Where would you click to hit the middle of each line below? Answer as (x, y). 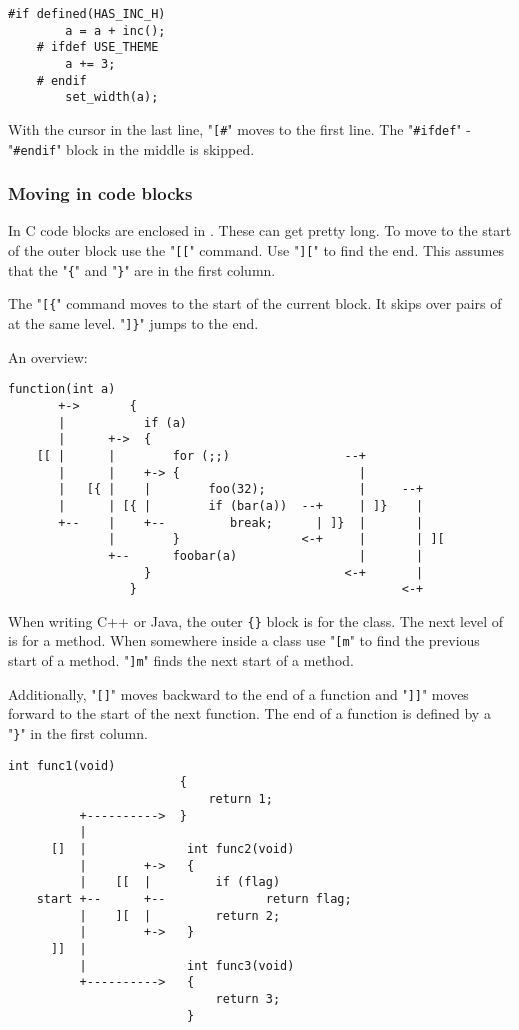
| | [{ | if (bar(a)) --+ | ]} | (241, 505)
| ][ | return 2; (180, 915)
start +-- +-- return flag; (194, 898)
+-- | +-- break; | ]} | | (241, 522)
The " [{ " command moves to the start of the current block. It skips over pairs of (255, 303)
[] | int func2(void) (172, 848)
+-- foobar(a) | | (266, 555)
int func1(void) (62, 765)
